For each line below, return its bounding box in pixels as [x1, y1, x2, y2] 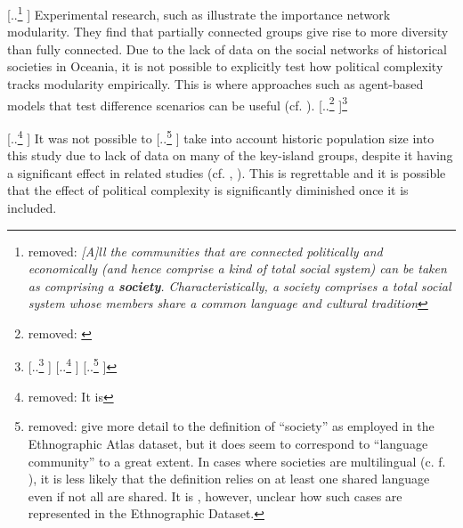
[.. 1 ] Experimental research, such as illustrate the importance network [7, 3, 391, 23]
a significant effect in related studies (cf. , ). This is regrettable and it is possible [7, 163, 446, 182]
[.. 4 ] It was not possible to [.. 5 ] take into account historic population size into [7, 126, 435, 147]
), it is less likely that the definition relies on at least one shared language [28, 469, 430, 488]
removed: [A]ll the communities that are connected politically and [28, 241, 383, 260]
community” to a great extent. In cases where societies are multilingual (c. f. [28, 451, 446, 470]
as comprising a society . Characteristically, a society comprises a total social [28, 276, 451, 295]
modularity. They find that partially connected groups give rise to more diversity [7, 22, 449, 41]
